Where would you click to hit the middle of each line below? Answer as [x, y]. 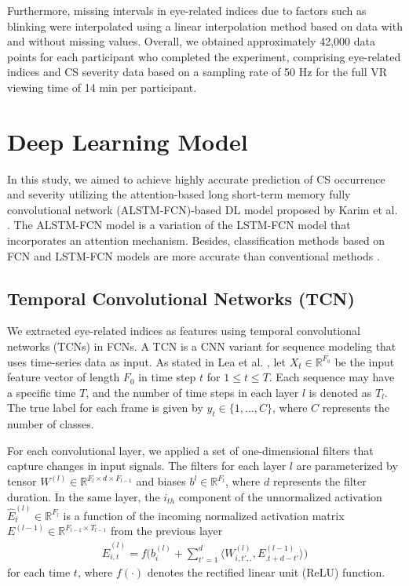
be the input [365, 361]
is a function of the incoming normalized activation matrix [204, 515]
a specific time [42, 392]
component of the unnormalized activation [280, 496]
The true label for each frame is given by [105, 408]
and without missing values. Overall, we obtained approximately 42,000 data [191, 41]
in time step [167, 377]
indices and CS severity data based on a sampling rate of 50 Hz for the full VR [197, 72]
